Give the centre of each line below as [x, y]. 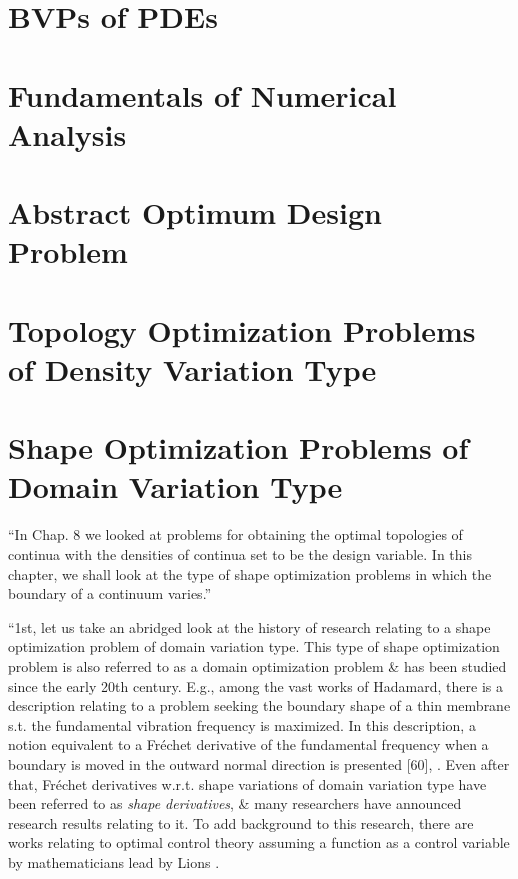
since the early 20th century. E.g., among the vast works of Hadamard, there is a [255, 685]
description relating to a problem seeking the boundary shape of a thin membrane [259, 705]
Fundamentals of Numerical [202, 94]
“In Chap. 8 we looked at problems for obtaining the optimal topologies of [235, 534]
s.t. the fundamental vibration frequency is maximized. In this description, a [242, 724]
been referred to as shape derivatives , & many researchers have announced [235, 803]
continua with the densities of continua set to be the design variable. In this [240, 553]
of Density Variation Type [192, 368]
